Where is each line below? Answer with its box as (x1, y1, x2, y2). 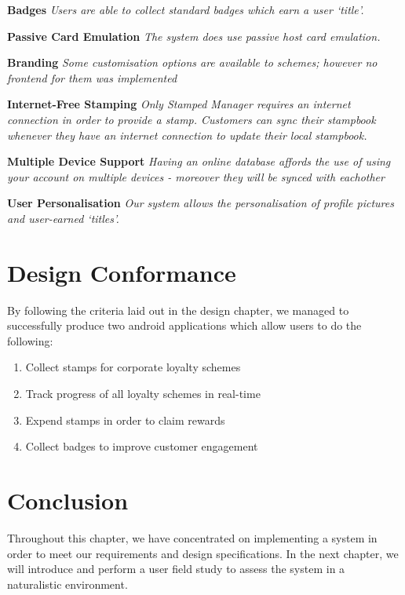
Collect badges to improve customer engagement (25, 438, 258, 454)
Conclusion (7, 484, 129, 516)
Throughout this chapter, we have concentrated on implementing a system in (7, 529, 378, 546)
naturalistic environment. (7, 575, 128, 592)
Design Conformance (7, 256, 236, 288)
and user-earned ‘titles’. (7, 210, 119, 226)
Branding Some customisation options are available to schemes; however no (7, 54, 378, 71)
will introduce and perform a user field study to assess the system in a (7, 560, 345, 577)
